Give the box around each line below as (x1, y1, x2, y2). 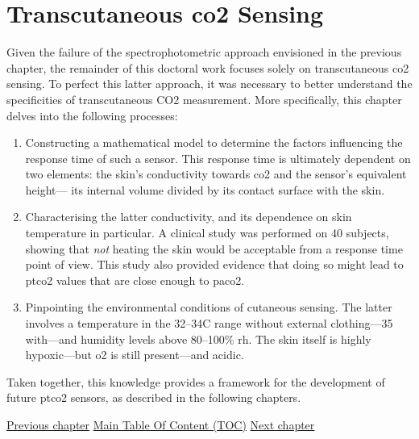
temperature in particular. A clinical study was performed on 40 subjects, (25, 224, 389, 241)
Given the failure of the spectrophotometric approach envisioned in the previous (6, 44, 402, 61)
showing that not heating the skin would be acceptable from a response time (25, 240, 403, 257)
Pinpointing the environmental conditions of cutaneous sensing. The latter (25, 299, 392, 316)
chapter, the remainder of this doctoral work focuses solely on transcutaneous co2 (6, 59, 409, 76)
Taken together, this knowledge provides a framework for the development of (6, 373, 385, 390)
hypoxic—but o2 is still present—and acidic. (25, 346, 244, 363)
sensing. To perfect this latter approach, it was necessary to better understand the (6, 75, 413, 92)
